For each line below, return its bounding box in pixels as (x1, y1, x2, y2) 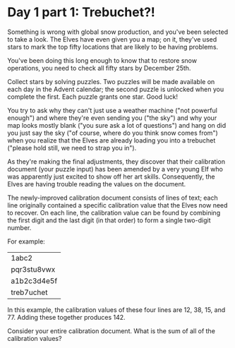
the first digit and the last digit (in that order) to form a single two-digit (7, 216, 211, 224)
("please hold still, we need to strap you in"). (7, 143, 137, 152)
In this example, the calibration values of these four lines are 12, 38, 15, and (7, 305, 226, 314)
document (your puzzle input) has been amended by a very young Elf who (7, 164, 224, 173)
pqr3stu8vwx (11, 264, 56, 274)
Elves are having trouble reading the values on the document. (7, 179, 186, 188)
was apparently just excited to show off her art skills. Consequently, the (7, 172, 215, 181)
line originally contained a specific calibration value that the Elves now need (7, 200, 228, 209)
